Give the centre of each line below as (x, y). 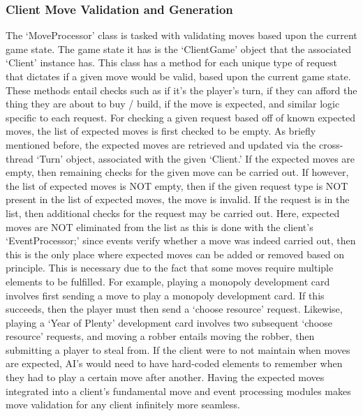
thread (20, 158)
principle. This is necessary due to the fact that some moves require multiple (170, 268)
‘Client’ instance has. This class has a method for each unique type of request (172, 62)
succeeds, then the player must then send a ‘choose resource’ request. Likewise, (174, 309)
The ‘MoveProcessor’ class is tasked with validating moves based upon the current (181, 35)
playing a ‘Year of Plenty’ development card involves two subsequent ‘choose (169, 322)
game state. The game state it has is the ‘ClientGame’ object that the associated (179, 49)
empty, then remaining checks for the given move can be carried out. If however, (177, 172)
